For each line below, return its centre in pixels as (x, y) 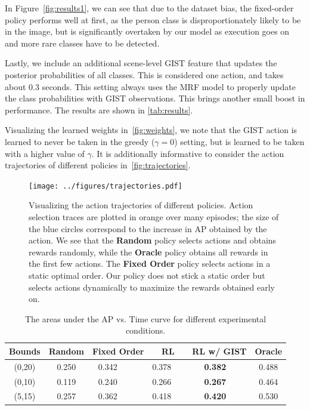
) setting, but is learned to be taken (239, 141)
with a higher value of (45, 153)
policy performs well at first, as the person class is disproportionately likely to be (153, 19)
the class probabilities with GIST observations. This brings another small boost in (155, 98)
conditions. (145, 330)
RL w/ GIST (219, 351)
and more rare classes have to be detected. (82, 43)
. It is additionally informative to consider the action (188, 153)
